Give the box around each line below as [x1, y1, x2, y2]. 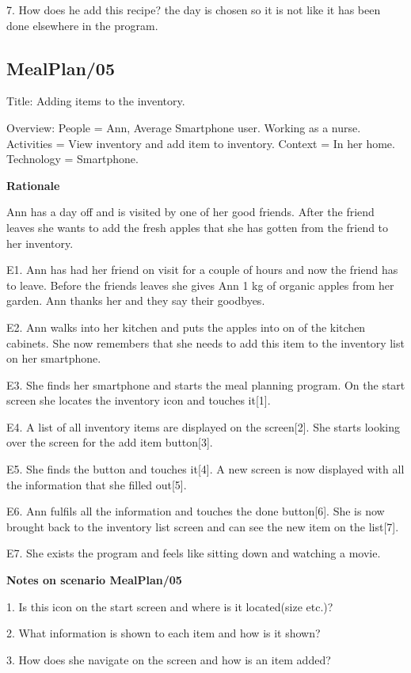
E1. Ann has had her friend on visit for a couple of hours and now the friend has [6, 261, 398, 278]
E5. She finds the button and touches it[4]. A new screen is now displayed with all [6, 461, 405, 477]
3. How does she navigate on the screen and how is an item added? [6, 651, 331, 667]
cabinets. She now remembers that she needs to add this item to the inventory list [6, 334, 405, 351]
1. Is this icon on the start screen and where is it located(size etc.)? [6, 598, 333, 614]
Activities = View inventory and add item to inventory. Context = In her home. [6, 135, 395, 151]
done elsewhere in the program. [6, 17, 158, 33]
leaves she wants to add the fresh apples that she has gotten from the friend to [6, 219, 389, 235]
